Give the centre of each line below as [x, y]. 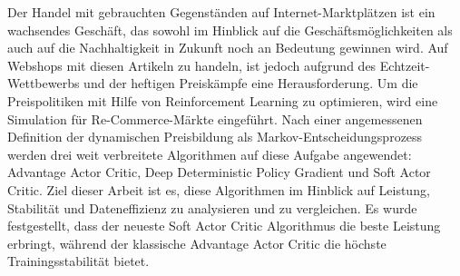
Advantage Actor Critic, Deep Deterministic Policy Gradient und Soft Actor [219, 172]
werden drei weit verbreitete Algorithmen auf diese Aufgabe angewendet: [210, 154]
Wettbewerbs [44, 83]
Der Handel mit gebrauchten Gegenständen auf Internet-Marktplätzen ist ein [221, 12]
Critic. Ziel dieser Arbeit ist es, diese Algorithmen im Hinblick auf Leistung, [219, 189]
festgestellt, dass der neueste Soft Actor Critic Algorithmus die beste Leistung [224, 226]
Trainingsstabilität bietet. [78, 261]
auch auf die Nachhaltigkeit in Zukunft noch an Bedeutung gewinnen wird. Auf [228, 48]
